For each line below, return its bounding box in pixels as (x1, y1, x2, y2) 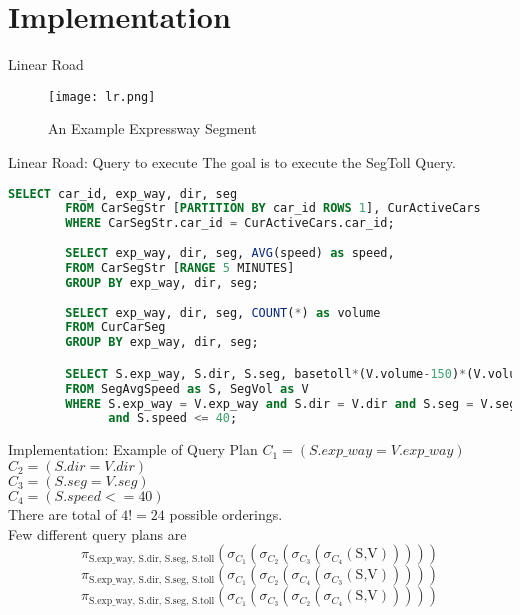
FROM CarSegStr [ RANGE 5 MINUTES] (65, 260, 295, 275)
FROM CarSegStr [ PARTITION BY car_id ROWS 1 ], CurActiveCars (65, 201, 481, 216)
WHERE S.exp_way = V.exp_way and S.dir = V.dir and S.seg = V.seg (65, 396, 517, 411)
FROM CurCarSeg (65, 320, 166, 335)
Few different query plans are (8, 523, 187, 544)
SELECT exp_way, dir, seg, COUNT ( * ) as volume (65, 305, 381, 320)
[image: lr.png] (48, 89, 156, 104)
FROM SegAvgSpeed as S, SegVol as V (65, 381, 309, 396)
